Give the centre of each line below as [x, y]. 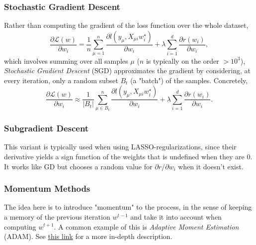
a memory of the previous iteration [57, 216]
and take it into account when [176, 216]
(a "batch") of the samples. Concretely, [189, 80]
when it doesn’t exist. [211, 166]
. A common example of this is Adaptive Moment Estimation [146, 226]
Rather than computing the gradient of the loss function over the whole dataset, [126, 25]
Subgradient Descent [46, 128]
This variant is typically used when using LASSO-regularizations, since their [120, 147]
